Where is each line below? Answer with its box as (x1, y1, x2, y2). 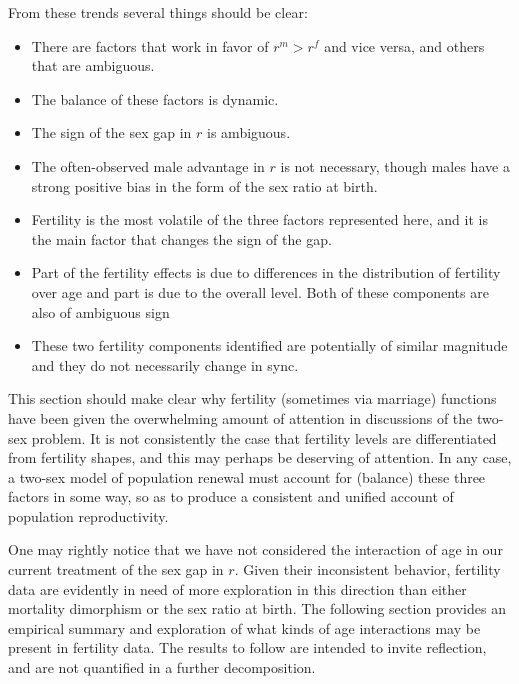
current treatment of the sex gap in (8, 559, 224, 580)
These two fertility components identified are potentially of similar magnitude (31, 335, 508, 356)
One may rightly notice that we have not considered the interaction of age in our (8, 539, 503, 560)
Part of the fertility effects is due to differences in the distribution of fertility (31, 262, 501, 283)
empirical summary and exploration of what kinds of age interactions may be (8, 617, 481, 638)
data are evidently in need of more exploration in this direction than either (8, 578, 467, 599)
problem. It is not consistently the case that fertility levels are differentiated (31, 427, 497, 448)
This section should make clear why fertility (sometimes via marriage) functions (8, 388, 497, 409)
